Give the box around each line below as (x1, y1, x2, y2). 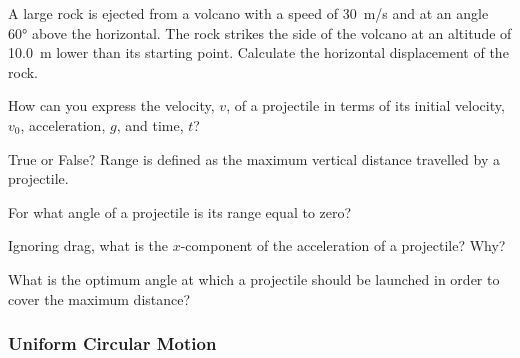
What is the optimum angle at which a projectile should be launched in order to (8, 268, 500, 289)
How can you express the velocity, (8, 95, 215, 116)
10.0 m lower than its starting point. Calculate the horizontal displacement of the (8, 42, 509, 63)
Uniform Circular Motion (8, 331, 217, 356)
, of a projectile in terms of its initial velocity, (226, 95, 505, 116)
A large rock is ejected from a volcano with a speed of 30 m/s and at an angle (8, 3, 489, 23)
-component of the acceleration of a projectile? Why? (180, 235, 506, 256)
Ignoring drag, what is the (8, 235, 169, 256)
